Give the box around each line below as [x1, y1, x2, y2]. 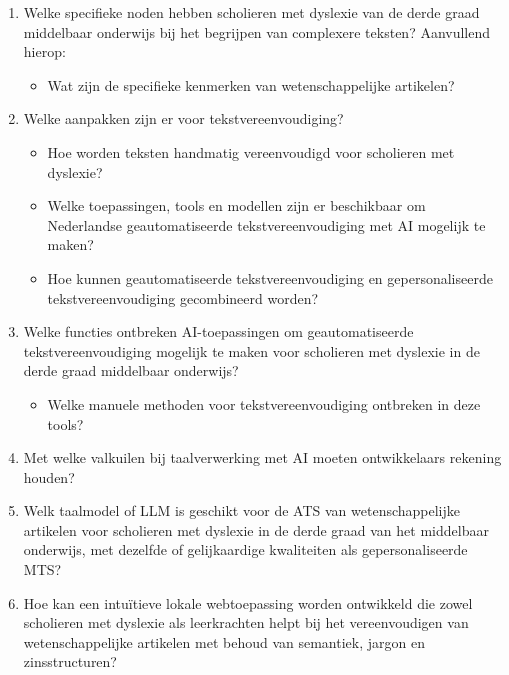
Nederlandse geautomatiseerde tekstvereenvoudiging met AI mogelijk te [47, 214, 486, 235]
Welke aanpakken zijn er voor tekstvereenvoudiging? [23, 108, 344, 129]
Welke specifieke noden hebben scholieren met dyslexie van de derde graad [23, 2, 480, 22]
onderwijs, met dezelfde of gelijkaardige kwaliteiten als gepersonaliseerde [23, 539, 468, 560]
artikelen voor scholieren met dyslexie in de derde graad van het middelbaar [23, 519, 489, 540]
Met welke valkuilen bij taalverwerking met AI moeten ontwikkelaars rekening [23, 447, 502, 468]
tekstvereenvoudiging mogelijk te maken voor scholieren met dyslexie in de [23, 340, 480, 361]
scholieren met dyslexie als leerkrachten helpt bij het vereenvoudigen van [23, 612, 469, 633]
